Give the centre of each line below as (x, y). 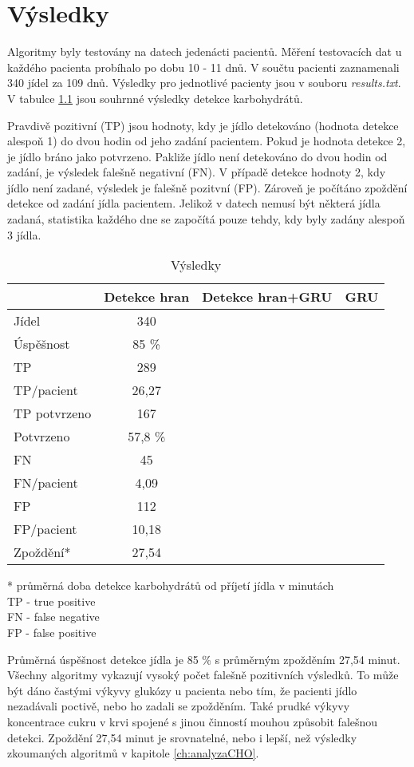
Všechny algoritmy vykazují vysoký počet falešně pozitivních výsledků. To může (203, 675)
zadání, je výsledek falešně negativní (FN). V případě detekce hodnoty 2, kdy (197, 172)
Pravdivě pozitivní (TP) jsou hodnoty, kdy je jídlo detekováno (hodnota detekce (203, 125)
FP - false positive (52, 633)
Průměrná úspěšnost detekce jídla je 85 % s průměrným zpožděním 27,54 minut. (204, 659)
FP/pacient (45, 529)
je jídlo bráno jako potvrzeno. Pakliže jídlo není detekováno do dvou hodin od (197, 156)
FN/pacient (46, 483)
